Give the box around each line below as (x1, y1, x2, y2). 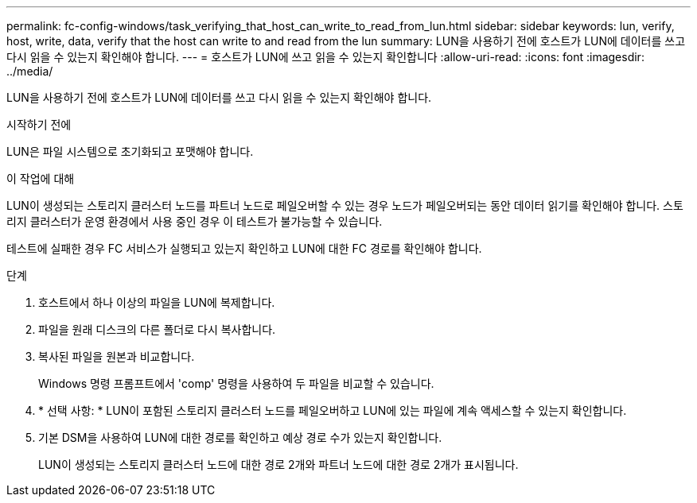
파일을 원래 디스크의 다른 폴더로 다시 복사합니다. (38, 323, 276, 336)
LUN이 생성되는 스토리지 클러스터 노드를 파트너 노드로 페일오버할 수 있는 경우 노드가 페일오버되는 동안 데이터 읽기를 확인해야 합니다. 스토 (6, 199, 683, 212)
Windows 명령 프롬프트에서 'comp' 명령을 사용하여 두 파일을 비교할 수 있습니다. (38, 377, 434, 390)
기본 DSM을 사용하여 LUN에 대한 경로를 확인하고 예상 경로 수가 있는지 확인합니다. (38, 431, 442, 444)
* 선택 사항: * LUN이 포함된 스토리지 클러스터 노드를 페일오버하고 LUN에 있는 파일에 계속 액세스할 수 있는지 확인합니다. (38, 404, 627, 417)
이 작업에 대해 (6, 172, 75, 185)
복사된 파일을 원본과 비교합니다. (38, 350, 195, 363)
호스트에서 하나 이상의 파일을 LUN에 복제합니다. (38, 296, 275, 309)
